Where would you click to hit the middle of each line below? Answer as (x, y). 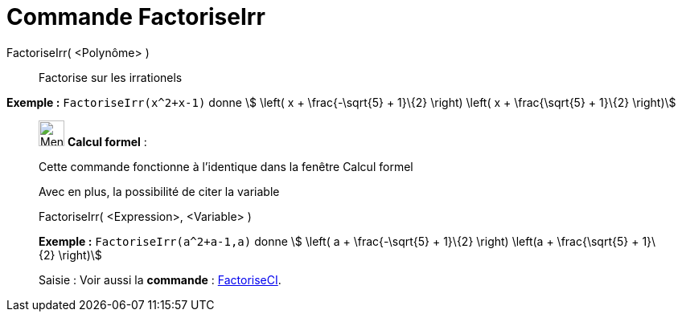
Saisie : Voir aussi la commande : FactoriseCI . (160, 279)
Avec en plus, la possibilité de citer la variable (159, 191)
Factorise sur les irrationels (111, 77)
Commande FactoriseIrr (136, 17)
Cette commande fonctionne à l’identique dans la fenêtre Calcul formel (226, 166)
